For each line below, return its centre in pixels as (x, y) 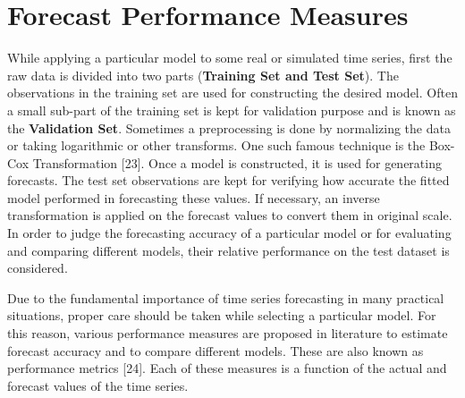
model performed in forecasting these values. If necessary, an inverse (194, 197)
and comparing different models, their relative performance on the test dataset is (228, 250)
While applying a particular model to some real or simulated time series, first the (230, 58)
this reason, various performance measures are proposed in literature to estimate (228, 333)
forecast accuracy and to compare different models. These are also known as (216, 350)
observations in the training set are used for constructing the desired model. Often (232, 93)
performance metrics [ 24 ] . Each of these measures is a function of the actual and (227, 368)
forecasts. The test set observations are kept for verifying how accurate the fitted (228, 180)
